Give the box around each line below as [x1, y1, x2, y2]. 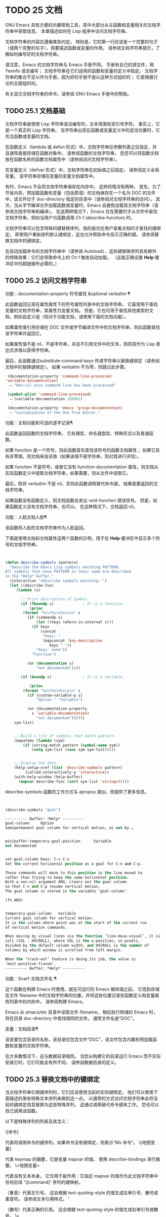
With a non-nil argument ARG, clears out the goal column [5, 879, 127, 884]
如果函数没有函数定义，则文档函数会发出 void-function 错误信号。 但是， [5, 497, 153, 503]
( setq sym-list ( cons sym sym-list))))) [31, 747, 116, 752]
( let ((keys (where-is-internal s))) [36, 620, 114, 625]
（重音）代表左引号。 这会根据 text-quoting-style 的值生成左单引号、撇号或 [5, 1190, 159, 1196]
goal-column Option [5, 821, 54, 826]
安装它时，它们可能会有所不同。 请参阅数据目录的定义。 [5, 1059, 119, 1065]
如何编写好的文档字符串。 [9, 51, 62, 57]
